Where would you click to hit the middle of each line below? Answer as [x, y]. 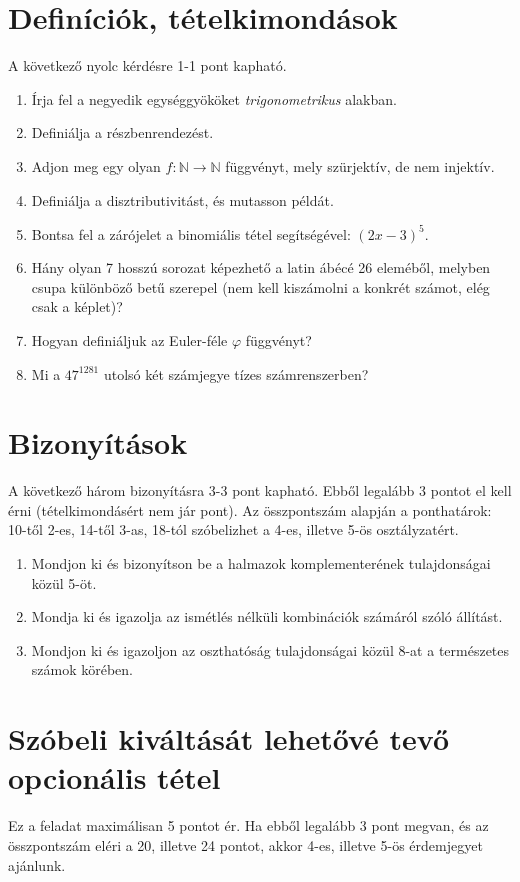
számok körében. [82, 669]
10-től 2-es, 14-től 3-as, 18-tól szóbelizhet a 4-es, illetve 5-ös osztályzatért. [233, 529]
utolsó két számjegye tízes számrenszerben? [236, 373]
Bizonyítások [98, 442]
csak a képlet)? [77, 306]
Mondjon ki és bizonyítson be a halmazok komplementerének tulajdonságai [261, 563]
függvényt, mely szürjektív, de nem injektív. [360, 165]
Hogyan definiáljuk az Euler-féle [129, 339]
